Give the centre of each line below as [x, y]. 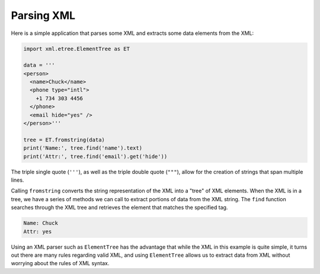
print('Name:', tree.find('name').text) [83, 148]
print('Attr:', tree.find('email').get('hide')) [95, 156]
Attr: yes [38, 231]
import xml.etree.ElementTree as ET [77, 49]
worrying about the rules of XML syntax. [60, 263]
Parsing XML [43, 15]
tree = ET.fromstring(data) [64, 140]
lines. [17, 180]
